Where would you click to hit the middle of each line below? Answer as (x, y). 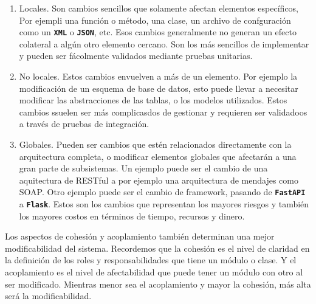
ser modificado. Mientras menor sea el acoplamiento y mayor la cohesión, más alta (158, 284)
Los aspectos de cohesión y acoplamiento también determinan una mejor (140, 236)
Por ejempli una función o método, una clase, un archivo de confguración (155, 20)
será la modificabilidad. (48, 296)
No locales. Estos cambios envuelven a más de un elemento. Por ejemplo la (158, 76)
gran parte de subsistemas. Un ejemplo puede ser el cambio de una (143, 168)
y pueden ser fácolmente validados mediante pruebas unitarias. (136, 56)
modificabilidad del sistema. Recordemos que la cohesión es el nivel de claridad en (157, 248)
